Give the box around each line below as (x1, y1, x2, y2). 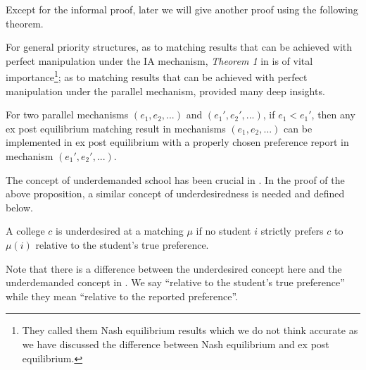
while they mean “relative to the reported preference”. (6, 288, 238, 303)
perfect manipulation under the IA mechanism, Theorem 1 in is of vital (6, 53, 313, 68)
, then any (311, 107, 355, 122)
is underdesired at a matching (55, 223, 184, 238)
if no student (196, 223, 251, 238)
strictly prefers (260, 223, 324, 238)
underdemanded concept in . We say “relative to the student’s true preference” (6, 275, 345, 290)
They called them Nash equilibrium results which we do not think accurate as (22, 323, 358, 338)
